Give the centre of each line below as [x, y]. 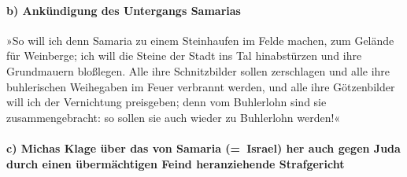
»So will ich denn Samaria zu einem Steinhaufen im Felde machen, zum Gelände [200, 40]
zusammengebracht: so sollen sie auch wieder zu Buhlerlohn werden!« [174, 117]
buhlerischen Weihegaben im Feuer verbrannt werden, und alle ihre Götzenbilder [201, 86]
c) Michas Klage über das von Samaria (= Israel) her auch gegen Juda [203, 147]
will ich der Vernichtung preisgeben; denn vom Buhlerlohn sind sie [166, 102]
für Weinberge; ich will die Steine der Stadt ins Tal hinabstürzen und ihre [184, 55]
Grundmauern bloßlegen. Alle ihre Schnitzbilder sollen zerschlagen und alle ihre [198, 70]
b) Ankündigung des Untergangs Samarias [124, 10]
